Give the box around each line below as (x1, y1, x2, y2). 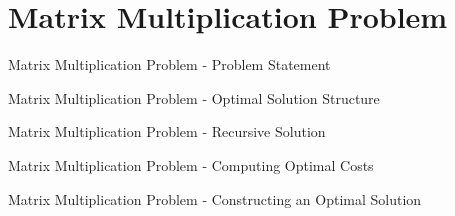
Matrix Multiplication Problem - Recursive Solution (8, 121, 326, 142)
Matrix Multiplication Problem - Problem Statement (8, 54, 331, 75)
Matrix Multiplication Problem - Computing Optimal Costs (8, 154, 374, 175)
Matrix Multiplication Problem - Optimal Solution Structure (8, 87, 380, 108)
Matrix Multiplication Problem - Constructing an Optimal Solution (8, 188, 422, 209)
